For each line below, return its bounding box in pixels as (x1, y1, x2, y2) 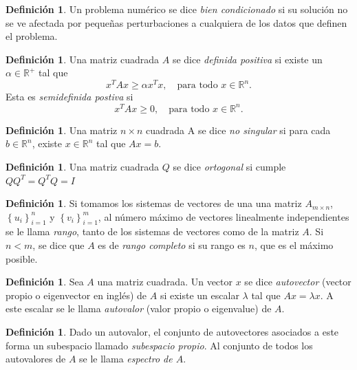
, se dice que (32, 238, 85, 252)
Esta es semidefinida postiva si (6, 89, 133, 104)
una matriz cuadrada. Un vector (97, 274, 233, 289)
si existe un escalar (160, 287, 239, 302)
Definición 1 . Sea (6, 274, 84, 289)
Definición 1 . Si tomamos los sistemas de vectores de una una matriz (6, 196, 302, 210)
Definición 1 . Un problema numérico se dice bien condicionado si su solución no (6, 2, 348, 16)
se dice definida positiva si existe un (172, 52, 323, 66)
